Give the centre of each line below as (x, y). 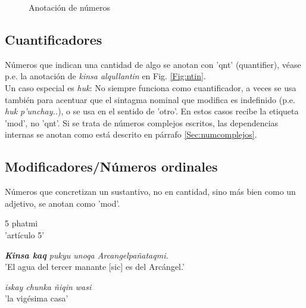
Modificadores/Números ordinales (111, 167)
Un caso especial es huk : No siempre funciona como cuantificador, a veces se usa (151, 87)
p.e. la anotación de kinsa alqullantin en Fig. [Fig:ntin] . (105, 76)
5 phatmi (21, 223)
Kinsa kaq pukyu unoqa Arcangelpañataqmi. (87, 255)
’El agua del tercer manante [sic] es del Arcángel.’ (95, 267)
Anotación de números (70, 7)
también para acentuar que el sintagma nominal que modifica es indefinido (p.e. (150, 99)
